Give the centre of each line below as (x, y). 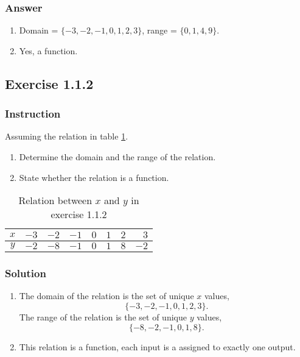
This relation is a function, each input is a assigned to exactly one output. (157, 346)
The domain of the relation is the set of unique (106, 296)
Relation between (55, 200)
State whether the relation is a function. (94, 177)
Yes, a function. (48, 50)
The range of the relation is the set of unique (103, 317)
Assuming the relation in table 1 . (67, 136)
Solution (26, 273)
